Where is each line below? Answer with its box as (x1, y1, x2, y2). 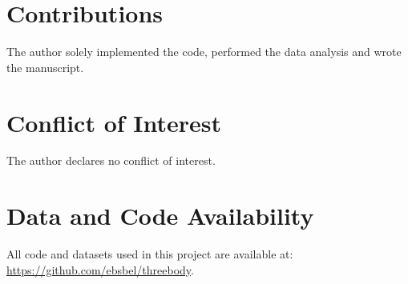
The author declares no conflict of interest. (6, 152, 216, 169)
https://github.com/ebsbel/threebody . (6, 261, 194, 278)
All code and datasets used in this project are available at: (6, 246, 293, 262)
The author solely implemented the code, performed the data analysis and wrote (6, 43, 402, 60)
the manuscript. (6, 58, 84, 75)
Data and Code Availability (6, 199, 314, 232)
